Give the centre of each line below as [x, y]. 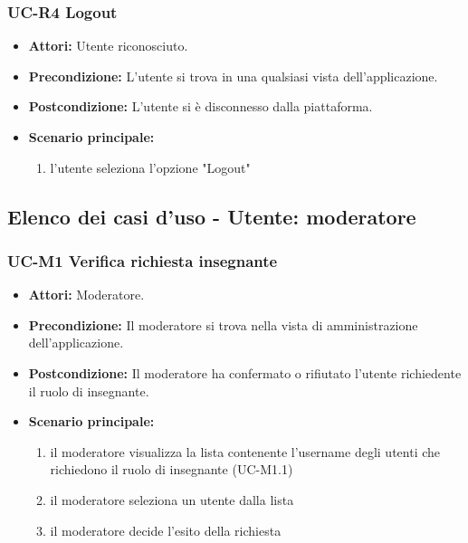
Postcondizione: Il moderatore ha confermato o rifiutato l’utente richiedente [245, 372]
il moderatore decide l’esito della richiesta [166, 530]
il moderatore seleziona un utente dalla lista [172, 499]
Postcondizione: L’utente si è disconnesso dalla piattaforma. [201, 106]
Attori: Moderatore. [86, 295]
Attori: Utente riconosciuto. [108, 46]
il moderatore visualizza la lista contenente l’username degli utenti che [245, 451]
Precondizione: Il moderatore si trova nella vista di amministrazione [223, 324]
